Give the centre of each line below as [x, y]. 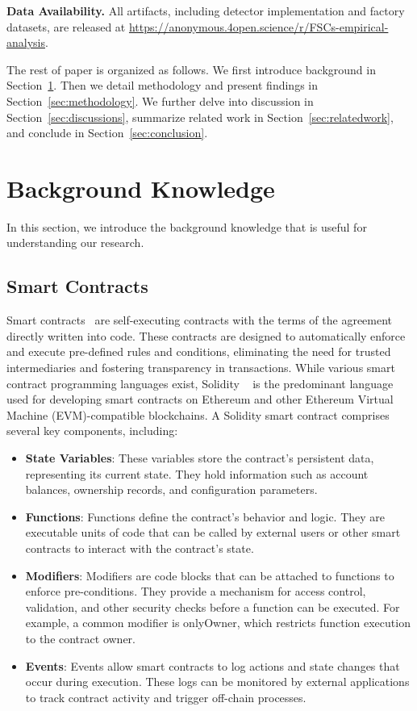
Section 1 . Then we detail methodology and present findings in [162, 85]
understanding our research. [75, 243]
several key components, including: [92, 431]
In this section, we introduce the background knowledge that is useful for [187, 226]
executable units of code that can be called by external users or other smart [213, 532]
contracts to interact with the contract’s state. [140, 548]
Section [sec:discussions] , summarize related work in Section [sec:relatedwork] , [200, 117]
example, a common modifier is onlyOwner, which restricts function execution [218, 623]
